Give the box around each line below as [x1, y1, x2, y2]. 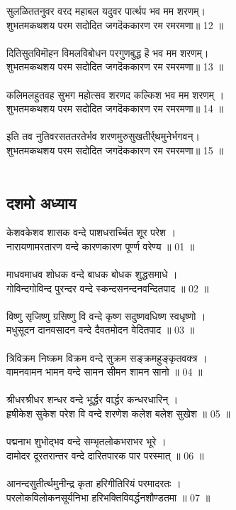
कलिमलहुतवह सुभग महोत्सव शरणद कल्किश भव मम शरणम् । [6, 87, 225, 102]
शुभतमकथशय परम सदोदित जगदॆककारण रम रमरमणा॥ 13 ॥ [6, 59, 223, 74]
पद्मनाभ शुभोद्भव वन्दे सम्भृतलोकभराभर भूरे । [6, 434, 167, 449]
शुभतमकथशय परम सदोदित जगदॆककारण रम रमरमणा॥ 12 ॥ [6, 17, 223, 32]
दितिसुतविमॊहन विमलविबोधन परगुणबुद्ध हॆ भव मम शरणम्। [6, 45, 209, 60]
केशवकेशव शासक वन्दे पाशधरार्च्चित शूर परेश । [6, 225, 176, 240]
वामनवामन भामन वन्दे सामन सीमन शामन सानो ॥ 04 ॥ [6, 364, 203, 379]
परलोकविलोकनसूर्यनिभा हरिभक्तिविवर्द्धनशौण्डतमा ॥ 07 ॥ [6, 489, 210, 504]
